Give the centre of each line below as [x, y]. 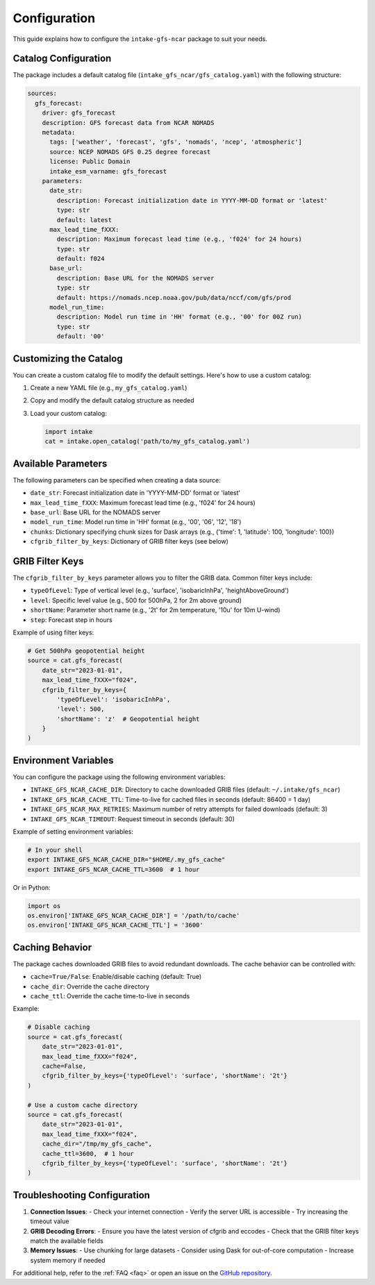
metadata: [59, 132]
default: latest [84, 220]
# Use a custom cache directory [83, 1105]
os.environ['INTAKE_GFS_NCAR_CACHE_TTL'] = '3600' [116, 925]
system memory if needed [68, 1260]
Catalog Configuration [62, 59]
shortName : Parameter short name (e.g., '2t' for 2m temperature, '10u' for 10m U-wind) [155, 610]
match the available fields [67, 1241]
